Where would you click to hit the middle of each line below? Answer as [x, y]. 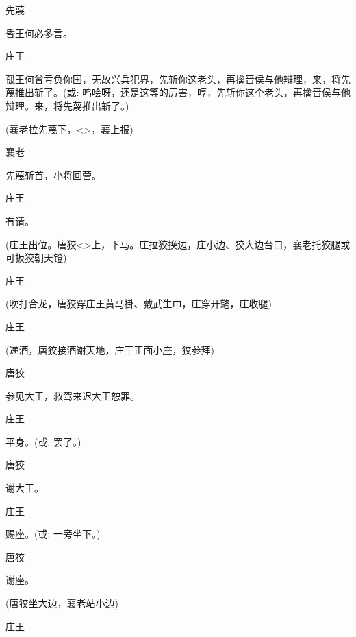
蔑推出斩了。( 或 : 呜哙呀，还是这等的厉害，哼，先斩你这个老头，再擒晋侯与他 [178, 92]
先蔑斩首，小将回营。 [53, 175]
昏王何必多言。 [39, 33]
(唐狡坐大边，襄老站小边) [62, 603]
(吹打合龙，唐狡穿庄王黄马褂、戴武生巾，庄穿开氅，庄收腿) [139, 303]
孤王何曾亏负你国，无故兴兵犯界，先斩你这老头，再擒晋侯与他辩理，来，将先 [178, 79]
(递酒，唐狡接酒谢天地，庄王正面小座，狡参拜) [110, 349]
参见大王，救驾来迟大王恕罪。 [73, 395]
